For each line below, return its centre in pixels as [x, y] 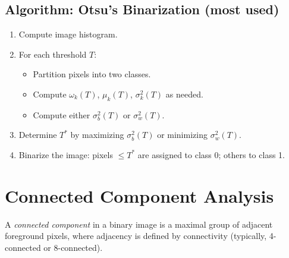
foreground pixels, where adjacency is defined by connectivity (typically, [136, 236]
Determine [38, 135]
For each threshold [53, 54]
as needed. [184, 94]
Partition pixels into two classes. [92, 74]
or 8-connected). [73, 247]
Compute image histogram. [68, 34]
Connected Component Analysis [139, 195]
